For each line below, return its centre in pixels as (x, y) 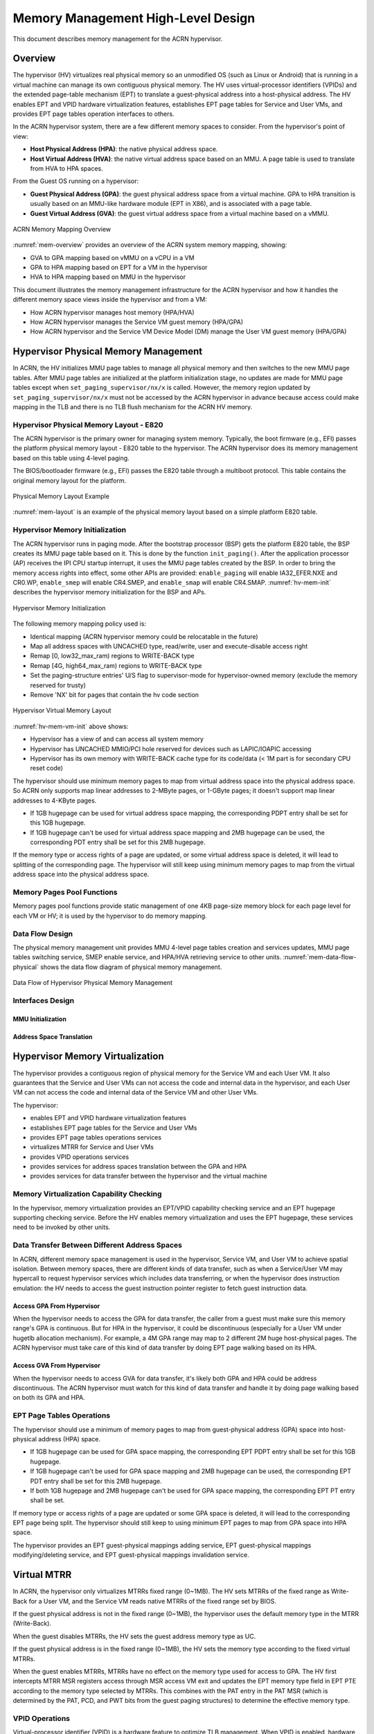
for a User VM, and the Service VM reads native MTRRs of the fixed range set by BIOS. (152, 1601)
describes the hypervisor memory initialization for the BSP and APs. (109, 592)
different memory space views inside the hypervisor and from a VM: (110, 300)
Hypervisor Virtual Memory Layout (62, 710)
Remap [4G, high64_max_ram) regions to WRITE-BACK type (116, 665)
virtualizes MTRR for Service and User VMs (92, 1147)
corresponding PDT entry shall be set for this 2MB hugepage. (118, 842)
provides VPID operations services (80, 1157)
